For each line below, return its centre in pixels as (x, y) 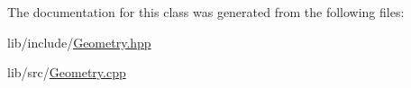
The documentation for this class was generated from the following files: (206, 12)
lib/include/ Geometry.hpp (79, 42)
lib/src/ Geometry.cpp (67, 72)
